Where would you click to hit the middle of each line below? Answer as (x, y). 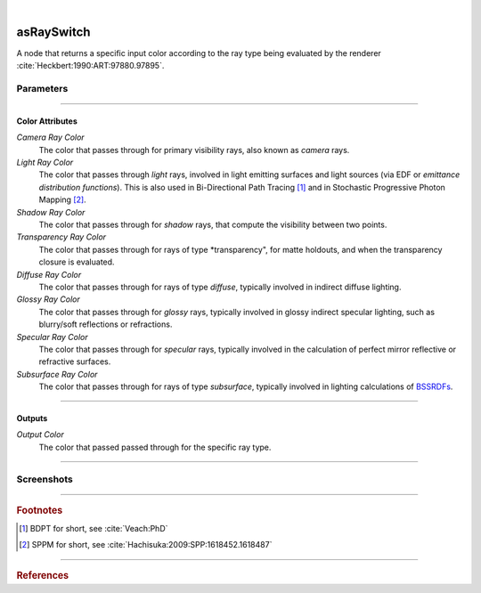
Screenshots (45, 479)
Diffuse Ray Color (49, 274)
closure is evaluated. (77, 262)
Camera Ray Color (50, 137)
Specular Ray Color (52, 337)
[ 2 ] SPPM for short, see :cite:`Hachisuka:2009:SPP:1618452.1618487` (146, 545)
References (43, 575)
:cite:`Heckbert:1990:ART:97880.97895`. (90, 66)
